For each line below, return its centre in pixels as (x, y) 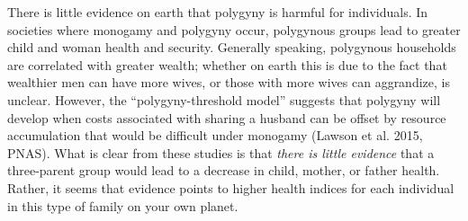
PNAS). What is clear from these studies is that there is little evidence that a (221, 152)
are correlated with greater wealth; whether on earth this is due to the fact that (227, 64)
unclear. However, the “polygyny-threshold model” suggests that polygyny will (224, 99)
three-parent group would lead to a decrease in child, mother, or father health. (224, 170)
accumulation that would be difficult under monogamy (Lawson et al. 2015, (215, 135)
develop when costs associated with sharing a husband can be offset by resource (227, 117)
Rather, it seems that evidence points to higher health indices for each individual (231, 187)
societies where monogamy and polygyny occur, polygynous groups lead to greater (234, 29)
